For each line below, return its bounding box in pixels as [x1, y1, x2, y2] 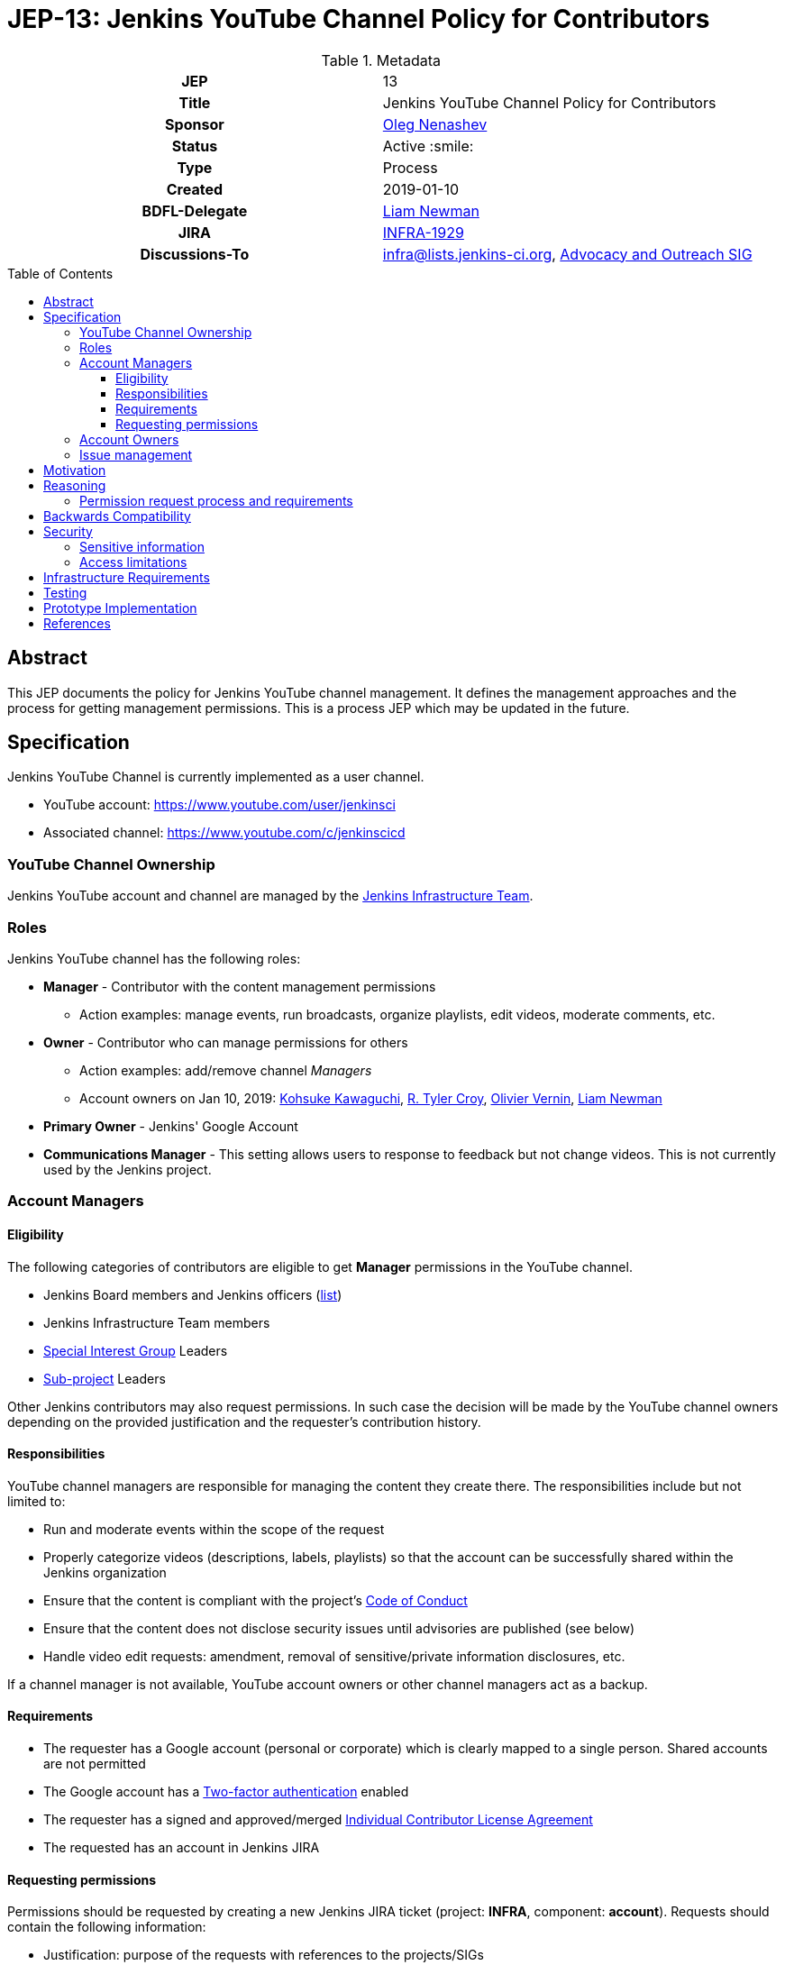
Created [166, 179, 224, 198]
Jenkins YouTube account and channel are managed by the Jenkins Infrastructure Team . [7, 888, 534, 904]
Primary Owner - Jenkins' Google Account [43, 1118, 298, 1134]
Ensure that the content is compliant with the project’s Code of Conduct [43, 1592, 468, 1608]
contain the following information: [7, 1919, 206, 1935]
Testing [43, 584, 87, 600]
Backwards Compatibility [43, 507, 191, 524]
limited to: [7, 1493, 66, 1509]
